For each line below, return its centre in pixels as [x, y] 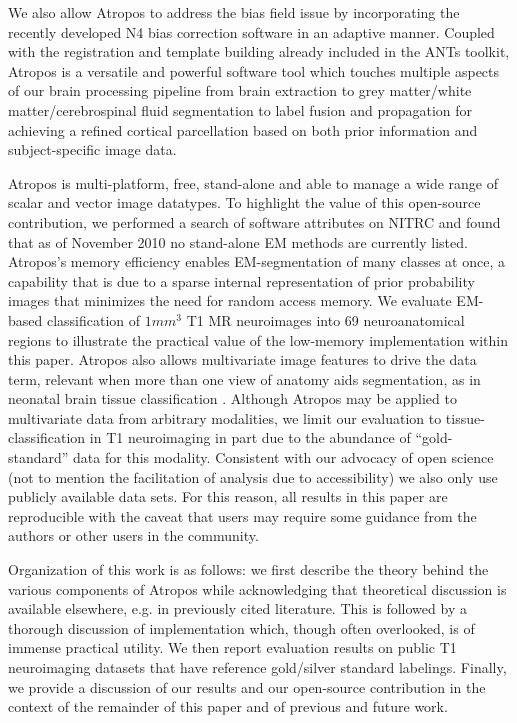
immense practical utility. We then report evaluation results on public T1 [232, 647]
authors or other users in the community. [133, 535]
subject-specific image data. [92, 149]
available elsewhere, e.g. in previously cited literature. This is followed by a [237, 608]
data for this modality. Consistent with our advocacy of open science [283, 457]
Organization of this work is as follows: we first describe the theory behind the [248, 569]
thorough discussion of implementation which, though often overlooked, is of [241, 627]
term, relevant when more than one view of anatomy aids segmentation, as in [244, 378]
